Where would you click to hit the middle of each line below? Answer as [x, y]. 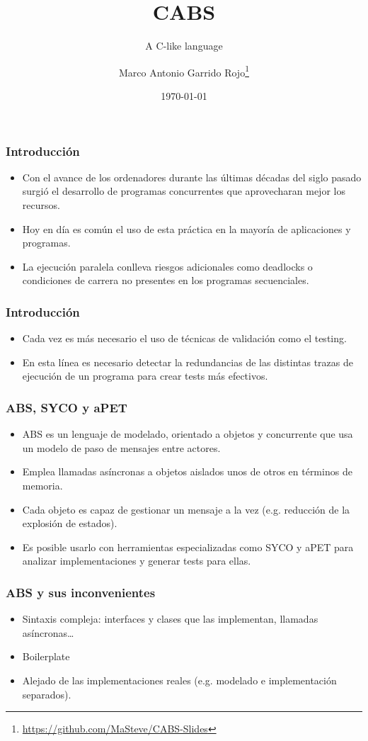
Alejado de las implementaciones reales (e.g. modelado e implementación [179, 680]
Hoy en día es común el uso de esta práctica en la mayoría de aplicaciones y [186, 228]
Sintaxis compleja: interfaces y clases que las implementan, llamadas [170, 619]
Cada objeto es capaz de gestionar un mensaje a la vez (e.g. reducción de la [186, 509]
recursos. [41, 205]
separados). [47, 694]
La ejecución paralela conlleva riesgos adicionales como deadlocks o [167, 266]
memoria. [42, 486]
